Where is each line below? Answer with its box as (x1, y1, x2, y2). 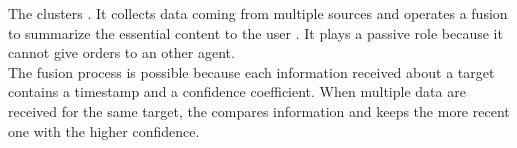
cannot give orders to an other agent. (8, 42, 235, 63)
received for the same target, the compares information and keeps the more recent (8, 100, 510, 121)
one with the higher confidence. (8, 120, 200, 141)
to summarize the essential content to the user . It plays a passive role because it (8, 22, 503, 43)
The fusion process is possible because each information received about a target (8, 61, 495, 82)
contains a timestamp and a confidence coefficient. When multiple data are (8, 81, 466, 102)
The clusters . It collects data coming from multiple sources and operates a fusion (8, 3, 508, 23)
